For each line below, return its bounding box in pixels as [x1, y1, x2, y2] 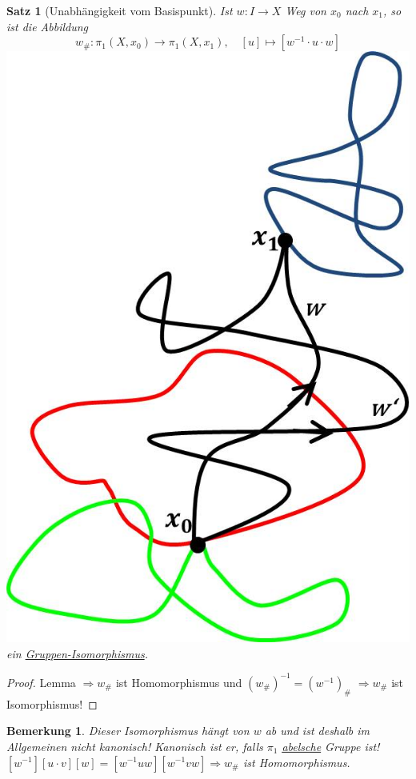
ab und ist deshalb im [265, 722, 370, 739]
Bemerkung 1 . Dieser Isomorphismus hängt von [6, 722, 250, 739]
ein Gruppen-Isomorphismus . [6, 645, 148, 661]
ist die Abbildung [6, 18, 89, 34]
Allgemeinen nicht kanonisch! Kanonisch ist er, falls [6, 737, 263, 754]
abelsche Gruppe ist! [282, 737, 380, 754]
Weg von [285, 2, 326, 18]
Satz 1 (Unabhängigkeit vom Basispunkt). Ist [6, 2, 233, 18]
